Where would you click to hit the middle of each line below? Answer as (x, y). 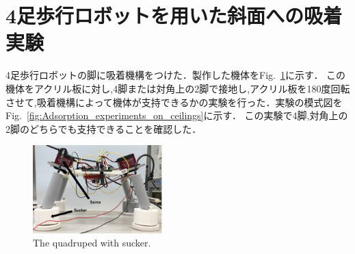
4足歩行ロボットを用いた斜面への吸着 (174, 15)
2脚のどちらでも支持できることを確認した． (104, 128)
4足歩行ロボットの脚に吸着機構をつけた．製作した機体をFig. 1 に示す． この (176, 75)
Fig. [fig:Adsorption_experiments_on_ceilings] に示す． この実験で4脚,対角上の (177, 115)
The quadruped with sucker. (92, 243)
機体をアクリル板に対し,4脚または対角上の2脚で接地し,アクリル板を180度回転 (178, 88)
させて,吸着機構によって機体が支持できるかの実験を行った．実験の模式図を (174, 102)
